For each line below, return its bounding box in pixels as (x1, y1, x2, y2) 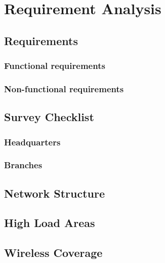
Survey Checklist (4, 109, 94, 125)
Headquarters (4, 135, 61, 148)
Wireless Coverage (4, 245, 103, 260)
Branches (4, 159, 43, 171)
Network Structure (4, 185, 105, 201)
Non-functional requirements (4, 82, 124, 95)
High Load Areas (4, 215, 95, 231)
